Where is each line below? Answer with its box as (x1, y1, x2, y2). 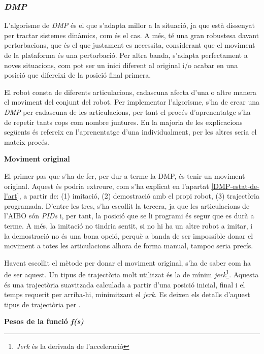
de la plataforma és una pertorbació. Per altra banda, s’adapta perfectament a (4, 50, 248, 60)
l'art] (4, 190, 19, 201)
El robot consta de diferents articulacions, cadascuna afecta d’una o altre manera (4, 86, 256, 97)
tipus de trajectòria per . (4, 299, 81, 309)
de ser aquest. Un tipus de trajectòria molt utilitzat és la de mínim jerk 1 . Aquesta (4, 268, 259, 279)
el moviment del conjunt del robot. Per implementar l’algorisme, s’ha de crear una (4, 96, 260, 107)
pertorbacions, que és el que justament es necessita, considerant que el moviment (4, 40, 255, 50)
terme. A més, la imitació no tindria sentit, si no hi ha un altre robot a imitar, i (4, 220, 253, 231)
